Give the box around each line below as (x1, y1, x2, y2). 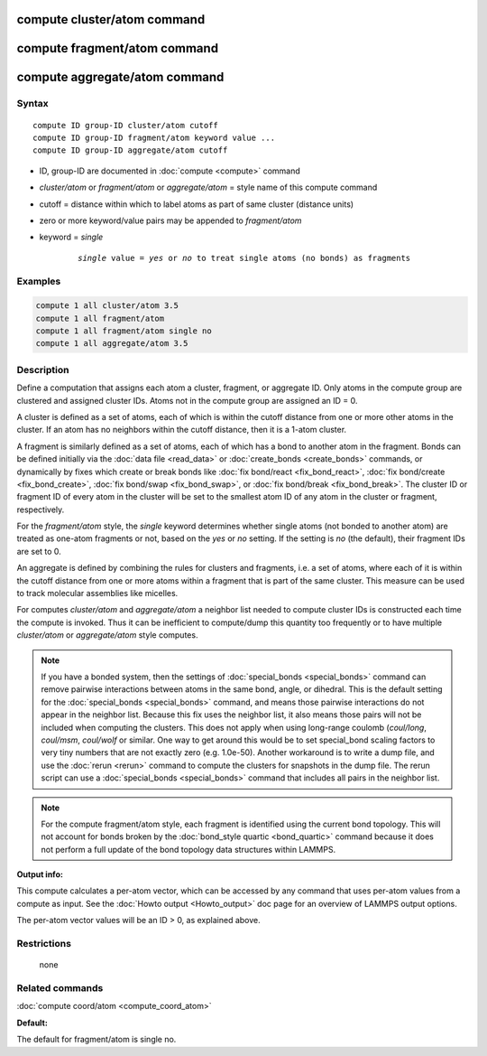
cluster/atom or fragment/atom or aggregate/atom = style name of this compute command (39, 182, 378, 193)
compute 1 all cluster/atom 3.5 (35, 301, 179, 311)
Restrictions (16, 938, 72, 950)
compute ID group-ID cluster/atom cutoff (32, 120, 218, 130)
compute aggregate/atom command (16, 70, 225, 85)
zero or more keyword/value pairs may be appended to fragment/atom (39, 215, 302, 226)
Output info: (16, 869, 63, 880)
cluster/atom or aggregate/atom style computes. (16, 630, 198, 640)
